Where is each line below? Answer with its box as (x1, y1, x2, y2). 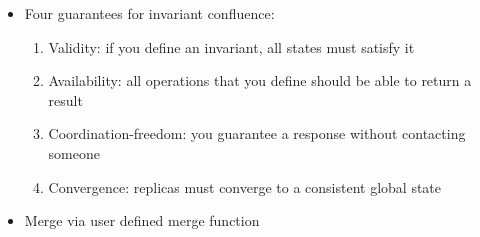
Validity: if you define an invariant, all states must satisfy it (48, 36, 415, 57)
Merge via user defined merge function (24, 210, 260, 231)
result (48, 89, 83, 110)
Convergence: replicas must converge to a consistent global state (48, 176, 442, 197)
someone (48, 142, 100, 163)
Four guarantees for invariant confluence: (24, 3, 275, 23)
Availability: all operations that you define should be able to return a (48, 70, 472, 91)
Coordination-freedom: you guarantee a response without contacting (48, 123, 466, 144)
